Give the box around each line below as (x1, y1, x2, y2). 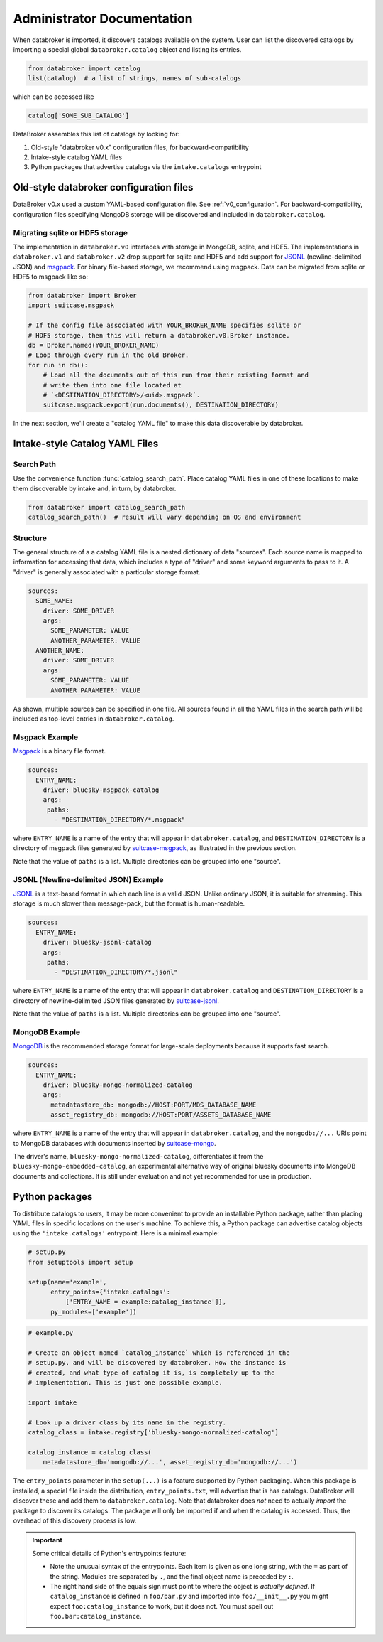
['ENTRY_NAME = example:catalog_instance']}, (65, 1298, 227, 1306)
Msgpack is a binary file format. (13, 747, 106, 756)
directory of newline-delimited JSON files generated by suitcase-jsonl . (13, 996, 219, 1005)
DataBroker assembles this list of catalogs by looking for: (13, 130, 180, 139)
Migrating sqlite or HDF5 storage (13, 227, 128, 237)
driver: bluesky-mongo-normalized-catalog (43, 1081, 193, 1089)
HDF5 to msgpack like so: (13, 272, 89, 281)
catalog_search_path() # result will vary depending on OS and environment (28, 513, 301, 522)
